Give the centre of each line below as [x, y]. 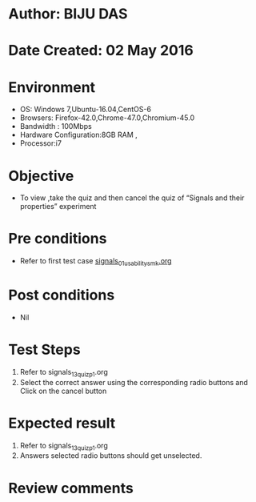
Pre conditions [58, 239]
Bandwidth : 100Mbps [56, 127]
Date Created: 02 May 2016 [101, 51]
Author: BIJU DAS [68, 14]
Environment [52, 87]
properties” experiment [58, 207]
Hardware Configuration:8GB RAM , [78, 135]
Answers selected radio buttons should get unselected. [111, 456]
